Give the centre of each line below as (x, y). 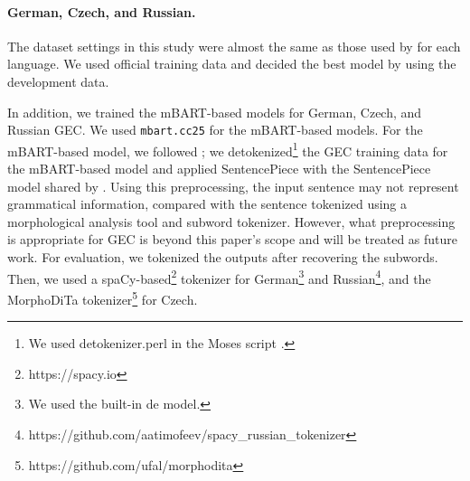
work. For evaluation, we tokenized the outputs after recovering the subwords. (223, 257)
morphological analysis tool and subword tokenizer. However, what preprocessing (231, 221)
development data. (58, 81)
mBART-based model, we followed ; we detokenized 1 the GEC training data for (228, 149)
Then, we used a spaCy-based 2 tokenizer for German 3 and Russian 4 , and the (219, 277)
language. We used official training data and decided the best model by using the (232, 64)
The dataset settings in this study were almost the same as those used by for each (234, 46)
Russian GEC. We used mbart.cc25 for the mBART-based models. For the (215, 130)
